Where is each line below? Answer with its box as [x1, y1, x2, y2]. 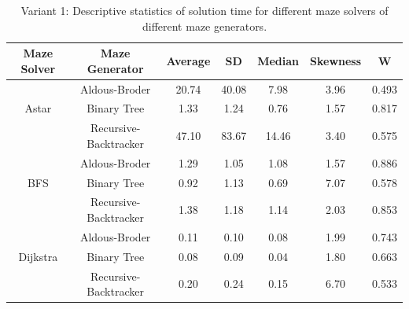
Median [257, 52, 300, 68]
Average [166, 52, 211, 68]
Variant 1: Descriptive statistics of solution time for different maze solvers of [20, 2, 389, 18]
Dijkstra [18, 248, 58, 264]
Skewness [310, 52, 362, 68]
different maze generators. [142, 17, 267, 34]
